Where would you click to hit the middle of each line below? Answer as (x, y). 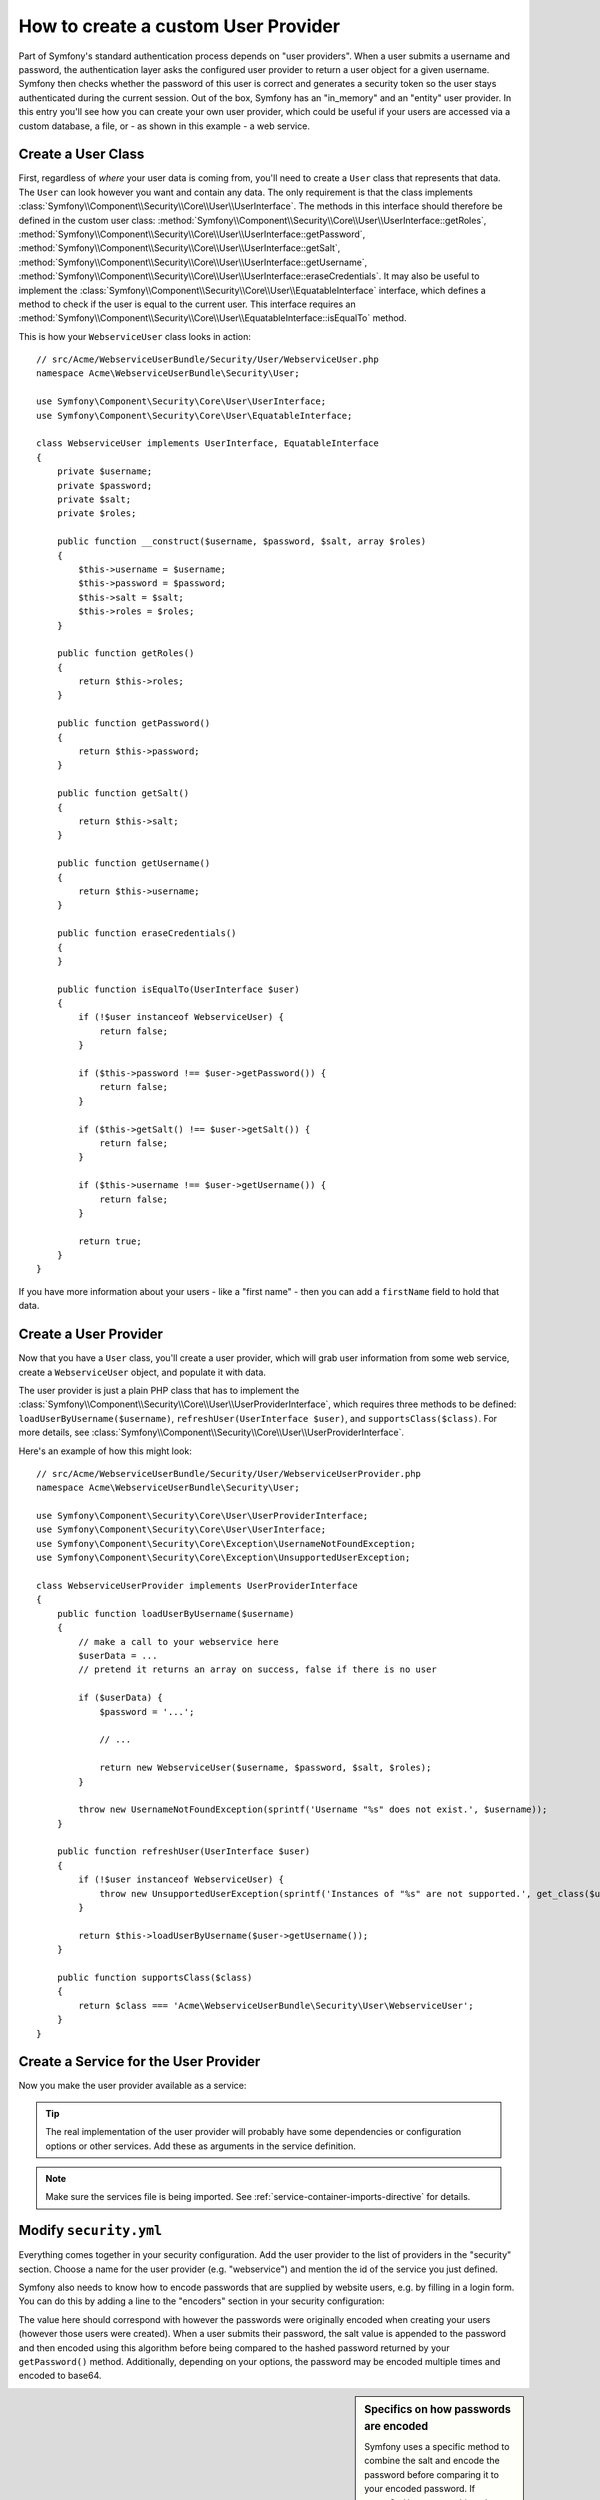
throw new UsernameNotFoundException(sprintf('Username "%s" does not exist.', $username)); (313, 1809)
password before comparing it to (432, 2474)
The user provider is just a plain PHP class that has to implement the (159, 1390)
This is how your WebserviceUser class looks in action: (135, 336)
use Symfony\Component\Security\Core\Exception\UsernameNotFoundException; (226, 1543)
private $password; (104, 485)
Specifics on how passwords (438, 2409)
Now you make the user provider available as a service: (132, 2086)
